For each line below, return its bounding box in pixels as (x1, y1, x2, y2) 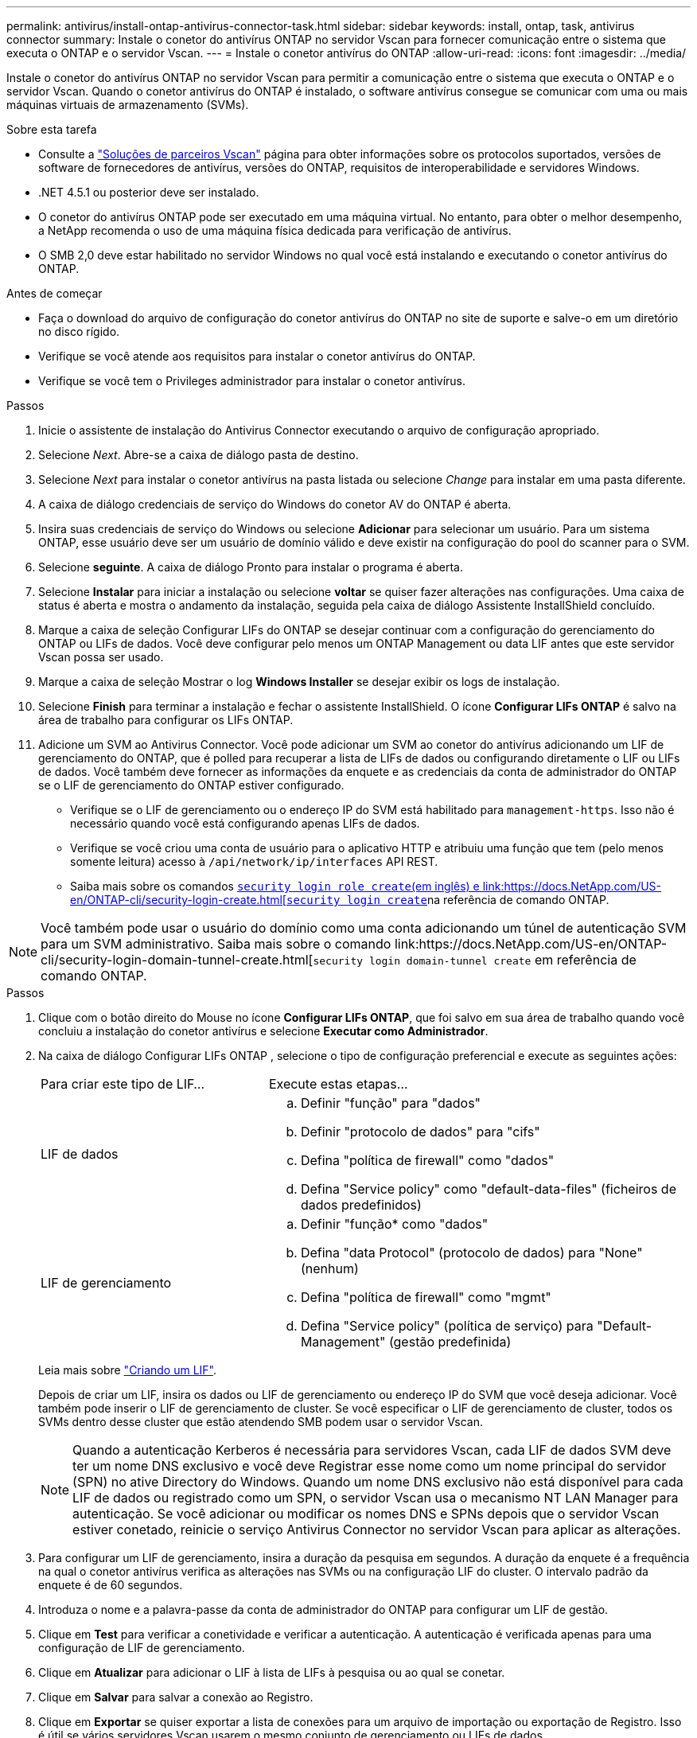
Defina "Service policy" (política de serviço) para (300, 1318, 594, 1334)
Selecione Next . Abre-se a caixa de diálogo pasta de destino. (38, 448, 359, 462)
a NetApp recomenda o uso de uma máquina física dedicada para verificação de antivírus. (38, 224, 512, 237)
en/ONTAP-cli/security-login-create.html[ (70, 893, 286, 906)
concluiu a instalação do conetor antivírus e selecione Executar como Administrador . (38, 1024, 489, 1038)
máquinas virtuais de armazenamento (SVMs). (6, 98, 249, 111)
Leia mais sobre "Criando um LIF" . (38, 1363, 217, 1377)
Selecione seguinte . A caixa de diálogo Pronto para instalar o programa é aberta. (38, 560, 463, 574)
